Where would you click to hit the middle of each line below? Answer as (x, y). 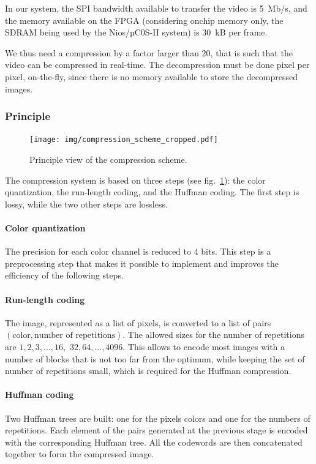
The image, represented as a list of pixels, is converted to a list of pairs (138, 322)
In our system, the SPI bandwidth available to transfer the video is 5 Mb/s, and (156, 8)
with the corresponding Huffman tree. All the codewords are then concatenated (154, 442)
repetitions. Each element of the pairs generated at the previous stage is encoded (156, 430)
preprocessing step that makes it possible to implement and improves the (142, 263)
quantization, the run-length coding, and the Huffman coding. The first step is (152, 192)
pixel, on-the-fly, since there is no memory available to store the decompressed (152, 76)
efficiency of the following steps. (64, 275)
